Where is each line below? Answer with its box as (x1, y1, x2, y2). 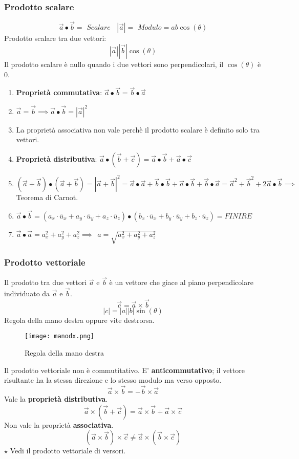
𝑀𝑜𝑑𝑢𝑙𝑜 (138, 24, 162, 32)
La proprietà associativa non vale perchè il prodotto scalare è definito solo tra (16, 124, 260, 135)
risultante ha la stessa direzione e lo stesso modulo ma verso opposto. (4, 375, 222, 385)
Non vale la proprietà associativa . (4, 419, 114, 430)
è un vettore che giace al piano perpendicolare (109, 277, 253, 288)
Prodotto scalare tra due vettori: (4, 33, 106, 43)
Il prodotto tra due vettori (4, 277, 87, 288)
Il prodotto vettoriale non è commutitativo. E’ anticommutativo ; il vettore (4, 364, 245, 375)
